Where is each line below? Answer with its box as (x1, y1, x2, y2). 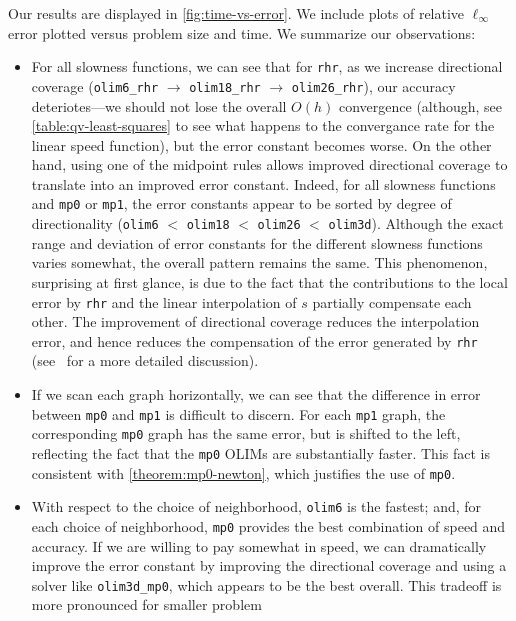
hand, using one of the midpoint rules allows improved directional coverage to (31, 154, 508, 175)
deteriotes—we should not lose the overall (31, 95, 287, 116)
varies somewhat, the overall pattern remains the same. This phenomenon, (31, 252, 488, 273)
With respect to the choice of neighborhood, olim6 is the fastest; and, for (31, 496, 482, 517)
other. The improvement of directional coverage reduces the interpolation (31, 311, 480, 332)
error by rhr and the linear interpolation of (31, 291, 297, 312)
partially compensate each (312, 291, 472, 312)
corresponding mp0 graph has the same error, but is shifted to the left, (31, 423, 461, 444)
